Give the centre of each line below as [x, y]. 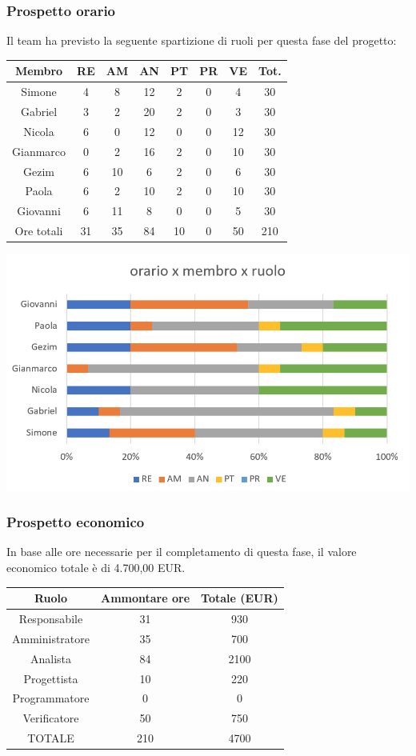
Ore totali [39, 231]
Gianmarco [39, 151]
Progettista [51, 678]
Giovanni [39, 211]
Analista [51, 658]
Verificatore [51, 718]
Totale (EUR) [240, 598]
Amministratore [51, 638]
